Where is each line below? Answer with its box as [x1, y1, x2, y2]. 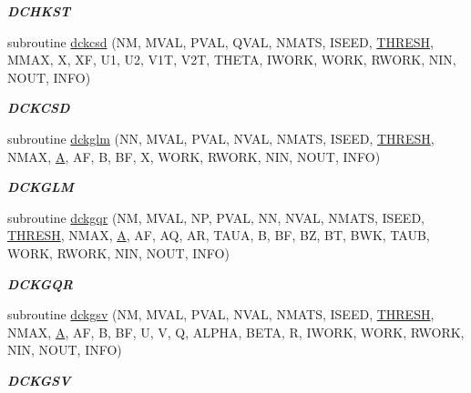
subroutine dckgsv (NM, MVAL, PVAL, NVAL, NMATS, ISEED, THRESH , [7, 305, 435, 324]
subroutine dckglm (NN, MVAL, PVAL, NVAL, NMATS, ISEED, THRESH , [7, 128, 435, 147]
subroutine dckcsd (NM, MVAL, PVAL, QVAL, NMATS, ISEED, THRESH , [7, 32, 434, 51]
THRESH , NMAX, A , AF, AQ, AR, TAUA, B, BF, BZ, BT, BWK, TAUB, [7, 226, 430, 245]
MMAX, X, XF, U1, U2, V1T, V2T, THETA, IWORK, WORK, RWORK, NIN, [7, 50, 456, 69]
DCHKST [7, 2, 71, 20]
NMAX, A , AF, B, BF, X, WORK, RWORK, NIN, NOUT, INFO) [7, 146, 381, 166]
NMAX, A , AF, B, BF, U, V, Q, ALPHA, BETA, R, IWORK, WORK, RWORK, [7, 322, 465, 341]
